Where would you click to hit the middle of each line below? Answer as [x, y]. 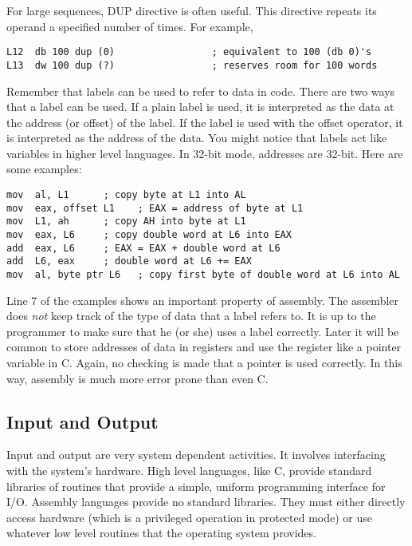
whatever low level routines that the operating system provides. [161, 533]
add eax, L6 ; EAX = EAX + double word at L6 [143, 248]
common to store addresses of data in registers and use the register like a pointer [204, 347]
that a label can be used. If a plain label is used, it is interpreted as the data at [200, 107]
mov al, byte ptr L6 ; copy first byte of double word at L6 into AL [203, 275]
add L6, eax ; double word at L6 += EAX [129, 261]
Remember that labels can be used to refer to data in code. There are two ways [201, 91]
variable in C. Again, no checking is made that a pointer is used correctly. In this [204, 363]
